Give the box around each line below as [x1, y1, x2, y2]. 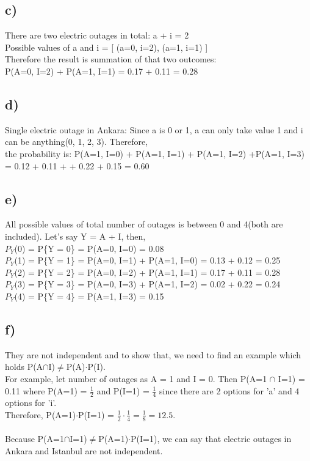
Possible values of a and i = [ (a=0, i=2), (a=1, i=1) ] [5, 40, 208, 53]
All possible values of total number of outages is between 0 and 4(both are [5, 218, 283, 230]
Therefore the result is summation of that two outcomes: [5, 53, 217, 65]
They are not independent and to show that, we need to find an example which [5, 348, 301, 361]
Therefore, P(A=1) [5, 408, 76, 421]
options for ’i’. [5, 396, 57, 409]
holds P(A [5, 360, 43, 373]
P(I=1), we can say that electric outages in [131, 432, 292, 445]
